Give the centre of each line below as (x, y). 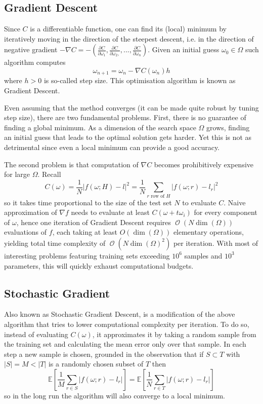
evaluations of (26, 232)
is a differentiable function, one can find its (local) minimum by (128, 29)
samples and (203, 255)
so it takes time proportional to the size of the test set (88, 202)
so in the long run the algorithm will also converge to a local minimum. (115, 395)
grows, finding (228, 127)
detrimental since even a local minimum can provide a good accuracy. (112, 147)
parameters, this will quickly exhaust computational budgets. (99, 265)
